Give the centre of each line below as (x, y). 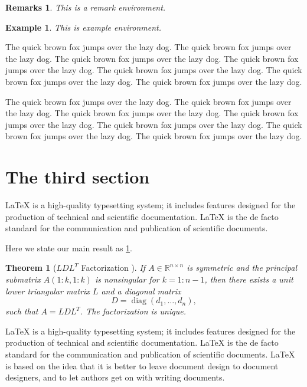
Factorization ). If (113, 268)
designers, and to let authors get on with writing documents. (115, 377)
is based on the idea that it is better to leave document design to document (142, 365)
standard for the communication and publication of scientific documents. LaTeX (150, 354)
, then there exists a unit (249, 279)
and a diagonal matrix (141, 291)
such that (22, 311)
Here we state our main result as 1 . (69, 247)
